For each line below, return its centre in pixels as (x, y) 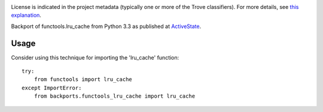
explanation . (26, 15)
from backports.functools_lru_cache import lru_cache (115, 96)
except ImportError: (52, 88)
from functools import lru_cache (83, 80)
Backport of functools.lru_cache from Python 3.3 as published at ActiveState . (106, 26)
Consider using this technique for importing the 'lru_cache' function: (95, 57)
